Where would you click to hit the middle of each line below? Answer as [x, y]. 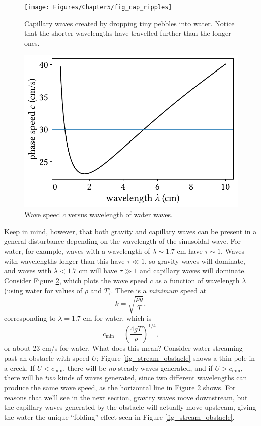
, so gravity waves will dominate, [195, 261]
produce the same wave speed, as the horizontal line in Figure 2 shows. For [120, 387]
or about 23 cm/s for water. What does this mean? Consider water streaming [123, 348]
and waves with [28, 271]
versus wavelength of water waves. [120, 214]
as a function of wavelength [198, 280]
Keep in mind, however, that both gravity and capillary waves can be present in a [130, 231]
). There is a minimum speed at [157, 290]
